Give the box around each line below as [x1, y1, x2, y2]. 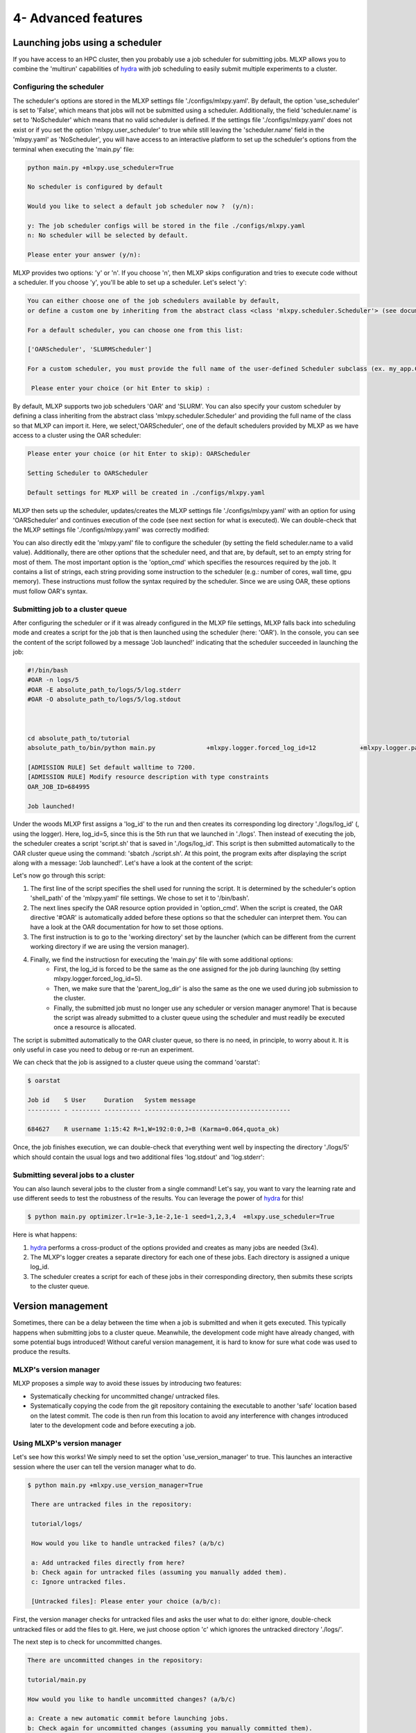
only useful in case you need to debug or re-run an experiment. [12, 1045, 194, 1054]
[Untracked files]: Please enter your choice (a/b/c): [31, 1598, 222, 1605]
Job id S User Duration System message [27, 1096, 196, 1104]
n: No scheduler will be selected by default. [27, 232, 189, 239]
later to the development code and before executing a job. [30, 1421, 196, 1429]
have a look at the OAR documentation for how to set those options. [30, 923, 224, 932]
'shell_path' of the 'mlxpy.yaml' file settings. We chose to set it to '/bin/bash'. [30, 894, 250, 903]
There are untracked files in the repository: [31, 1501, 192, 1508]
